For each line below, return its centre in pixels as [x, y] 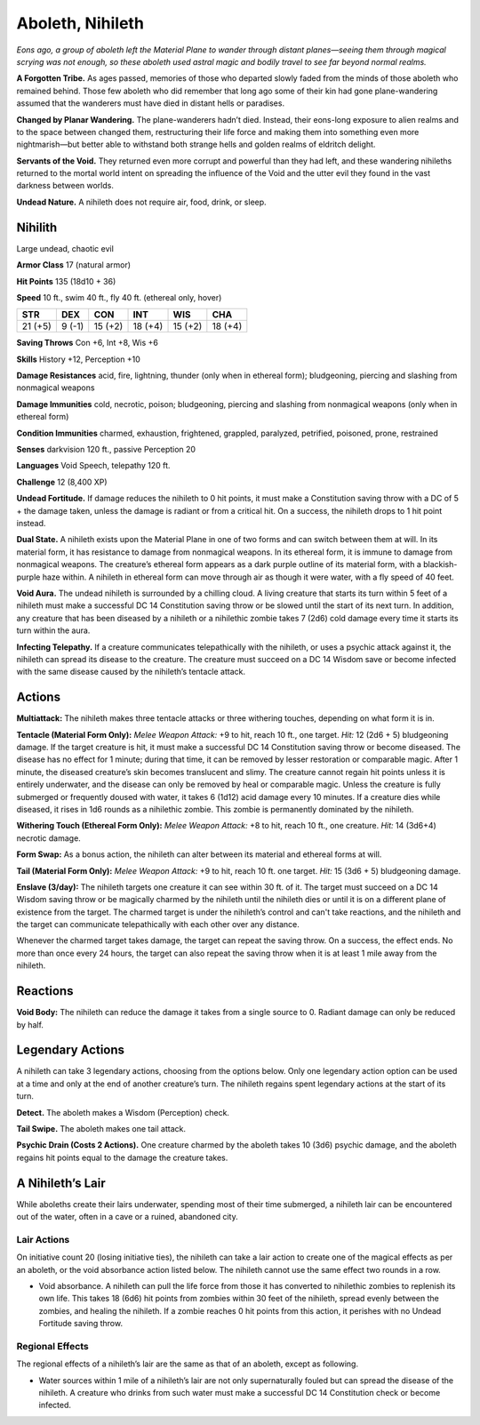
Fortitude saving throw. [81, 1324]
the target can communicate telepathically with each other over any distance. [158, 925]
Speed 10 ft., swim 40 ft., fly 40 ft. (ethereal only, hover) [119, 297]
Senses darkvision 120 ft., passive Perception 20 [106, 450]
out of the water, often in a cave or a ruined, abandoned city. [128, 1217]
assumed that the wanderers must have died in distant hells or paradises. [150, 103]
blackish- [440, 564]
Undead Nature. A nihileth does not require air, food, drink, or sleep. [141, 202]
